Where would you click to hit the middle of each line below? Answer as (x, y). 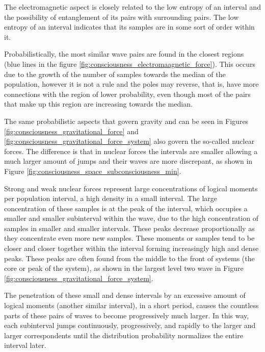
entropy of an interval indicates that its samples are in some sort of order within (129, 27)
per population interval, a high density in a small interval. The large (111, 198)
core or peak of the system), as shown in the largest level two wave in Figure (124, 268)
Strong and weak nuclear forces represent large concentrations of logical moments (131, 188)
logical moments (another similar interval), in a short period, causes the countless (131, 305)
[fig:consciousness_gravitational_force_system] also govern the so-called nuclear (129, 141)
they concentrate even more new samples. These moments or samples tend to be (129, 238)
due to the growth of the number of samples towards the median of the (115, 74)
